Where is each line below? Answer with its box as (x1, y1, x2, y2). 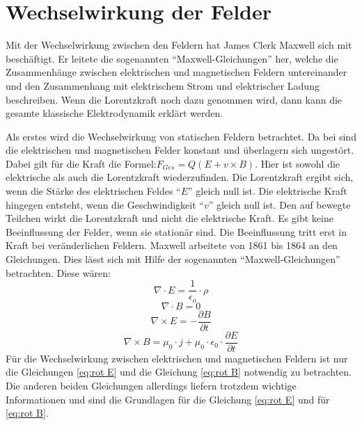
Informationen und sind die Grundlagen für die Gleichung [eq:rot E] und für (6, 392, 330, 406)
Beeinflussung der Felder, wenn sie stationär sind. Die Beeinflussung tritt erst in (6, 224, 347, 239)
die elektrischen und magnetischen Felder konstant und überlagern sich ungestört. (6, 143, 354, 157)
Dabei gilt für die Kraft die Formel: (6, 156, 157, 170)
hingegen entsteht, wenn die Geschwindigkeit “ (6, 197, 204, 211)
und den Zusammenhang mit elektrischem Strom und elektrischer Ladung (6, 78, 320, 93)
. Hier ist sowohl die (255, 156, 340, 170)
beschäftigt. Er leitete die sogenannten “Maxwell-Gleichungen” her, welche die (6, 51, 338, 65)
